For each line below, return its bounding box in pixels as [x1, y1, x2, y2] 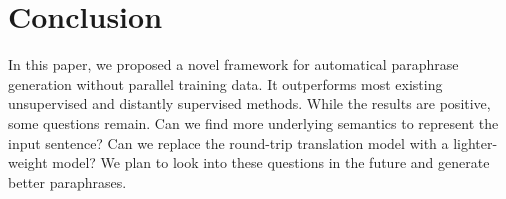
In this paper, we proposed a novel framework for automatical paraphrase [8, 54, 459, 75]
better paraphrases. [8, 171, 127, 192]
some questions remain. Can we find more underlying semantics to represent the [8, 112, 499, 133]
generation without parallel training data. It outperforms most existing [8, 73, 443, 94]
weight [8, 152, 48, 173]
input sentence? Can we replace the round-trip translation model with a [8, 132, 449, 153]
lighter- [453, 132, 498, 153]
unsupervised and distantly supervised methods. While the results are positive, [8, 93, 491, 114]
